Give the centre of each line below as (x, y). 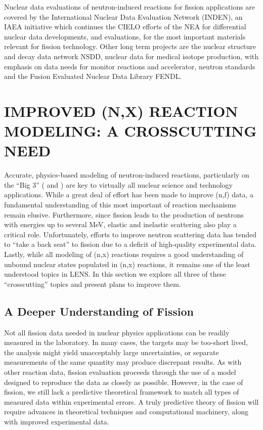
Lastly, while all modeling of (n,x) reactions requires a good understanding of (124, 254)
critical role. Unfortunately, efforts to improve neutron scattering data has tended (130, 234)
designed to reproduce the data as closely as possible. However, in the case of (124, 382)
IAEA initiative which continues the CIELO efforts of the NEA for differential (125, 27)
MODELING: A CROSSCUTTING (130, 131)
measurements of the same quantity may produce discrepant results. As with (123, 362)
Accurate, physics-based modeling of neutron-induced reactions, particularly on (127, 175)
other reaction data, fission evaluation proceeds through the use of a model (120, 372)
